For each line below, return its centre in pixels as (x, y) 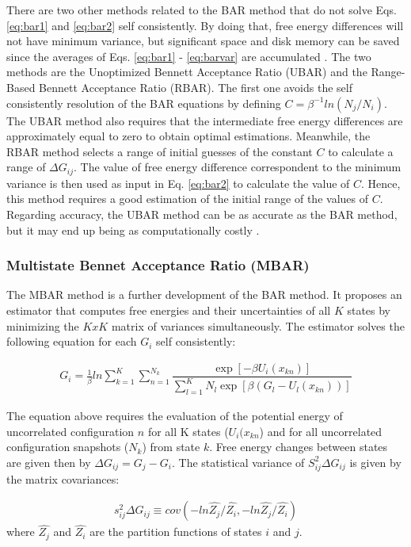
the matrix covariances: (63, 478)
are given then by (49, 462)
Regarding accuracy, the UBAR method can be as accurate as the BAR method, (202, 214)
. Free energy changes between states (299, 447)
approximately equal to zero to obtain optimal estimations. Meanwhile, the (188, 136)
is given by (375, 462)
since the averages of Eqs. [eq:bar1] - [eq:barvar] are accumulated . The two (189, 56)
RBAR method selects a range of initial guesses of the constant (160, 151)
